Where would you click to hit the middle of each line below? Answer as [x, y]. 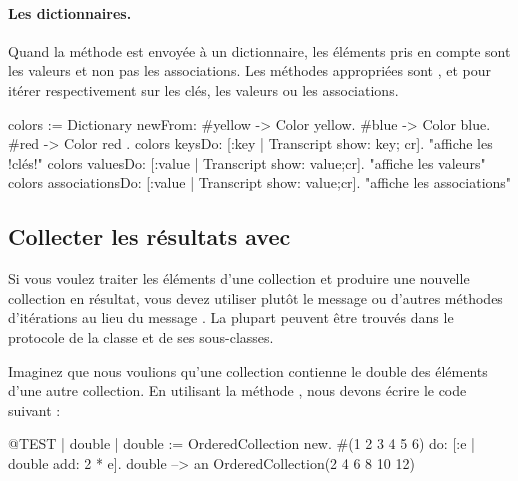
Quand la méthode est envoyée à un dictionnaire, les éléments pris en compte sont [259, 50]
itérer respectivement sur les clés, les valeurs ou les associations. [203, 89]
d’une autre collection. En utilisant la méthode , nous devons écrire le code [237, 390]
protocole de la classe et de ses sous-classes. [141, 336]
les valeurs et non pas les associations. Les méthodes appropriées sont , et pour [249, 70]
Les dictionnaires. [70, 12]
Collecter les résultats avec [149, 236]
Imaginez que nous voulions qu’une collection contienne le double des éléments [248, 370]
